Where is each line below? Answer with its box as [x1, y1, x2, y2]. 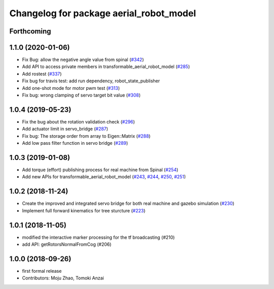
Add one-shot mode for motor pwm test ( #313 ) [22, 85, 120, 91]
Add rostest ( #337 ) [22, 71, 62, 77]
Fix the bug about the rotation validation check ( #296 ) [22, 118, 135, 124]
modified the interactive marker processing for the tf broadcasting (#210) [22, 234, 175, 240]
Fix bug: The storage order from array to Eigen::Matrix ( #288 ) [22, 133, 151, 139]
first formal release [22, 268, 62, 274]
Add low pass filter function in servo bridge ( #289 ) [22, 140, 128, 146]
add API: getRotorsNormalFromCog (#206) [22, 241, 112, 247]
